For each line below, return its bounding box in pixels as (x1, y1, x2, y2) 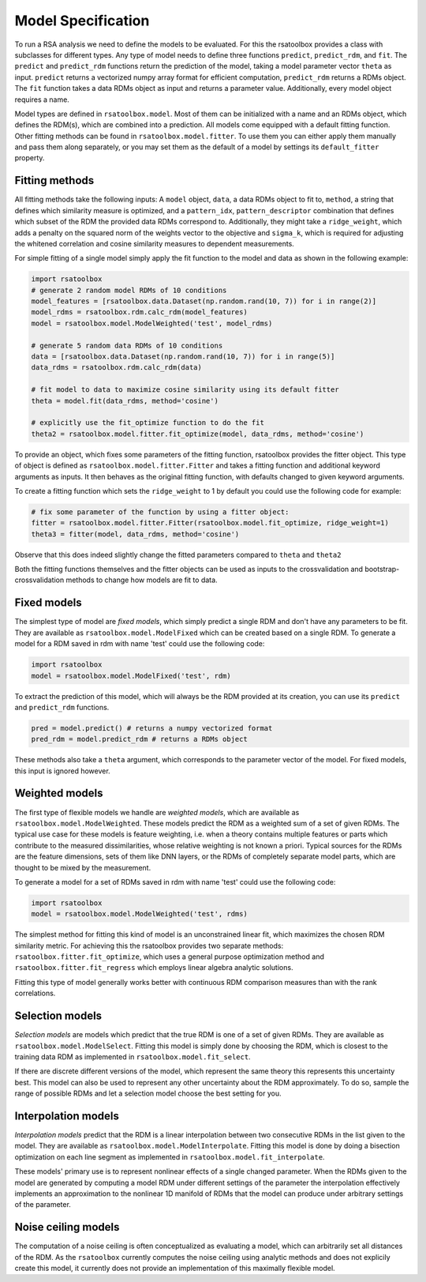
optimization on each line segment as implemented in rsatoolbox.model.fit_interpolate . (14, 1152, 325, 1161)
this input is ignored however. (14, 766, 110, 776)
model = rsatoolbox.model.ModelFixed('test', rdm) (31, 671, 232, 680)
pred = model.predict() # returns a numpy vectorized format (31, 724, 273, 732)
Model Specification (14, 12, 150, 29)
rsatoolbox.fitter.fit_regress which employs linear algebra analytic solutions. (14, 963, 293, 972)
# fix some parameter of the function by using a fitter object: (31, 507, 290, 517)
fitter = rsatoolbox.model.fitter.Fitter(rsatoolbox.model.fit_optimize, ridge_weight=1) (31, 518, 390, 528)
